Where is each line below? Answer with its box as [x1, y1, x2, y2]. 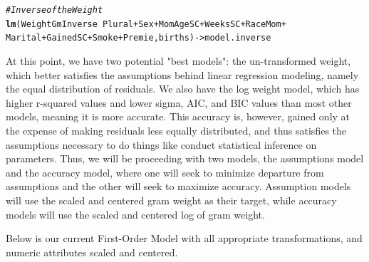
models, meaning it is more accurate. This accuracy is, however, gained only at [6, 109, 350, 124]
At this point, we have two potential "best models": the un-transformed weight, [6, 53, 351, 68]
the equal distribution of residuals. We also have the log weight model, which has [6, 81, 360, 96]
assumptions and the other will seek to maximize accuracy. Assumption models [6, 179, 351, 194]
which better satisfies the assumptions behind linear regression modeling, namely [6, 67, 359, 82]
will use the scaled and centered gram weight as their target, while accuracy [6, 192, 337, 207]
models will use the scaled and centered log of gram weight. [6, 206, 265, 221]
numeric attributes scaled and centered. [6, 244, 178, 259]
